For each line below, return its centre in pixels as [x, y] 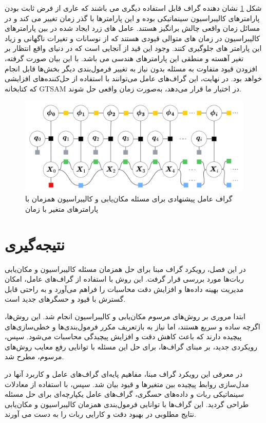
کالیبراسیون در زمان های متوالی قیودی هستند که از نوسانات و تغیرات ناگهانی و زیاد [132, 38]
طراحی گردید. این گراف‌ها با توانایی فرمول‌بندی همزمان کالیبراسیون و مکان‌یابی [127, 404]
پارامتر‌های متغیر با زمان [62, 208]
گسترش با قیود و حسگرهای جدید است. [65, 299]
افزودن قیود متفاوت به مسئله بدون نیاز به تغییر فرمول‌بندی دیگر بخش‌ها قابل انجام [131, 68]
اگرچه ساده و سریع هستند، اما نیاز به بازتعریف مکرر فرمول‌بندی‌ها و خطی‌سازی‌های [132, 326]
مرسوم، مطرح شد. [34, 356]
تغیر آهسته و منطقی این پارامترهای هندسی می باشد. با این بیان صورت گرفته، [124, 58]
